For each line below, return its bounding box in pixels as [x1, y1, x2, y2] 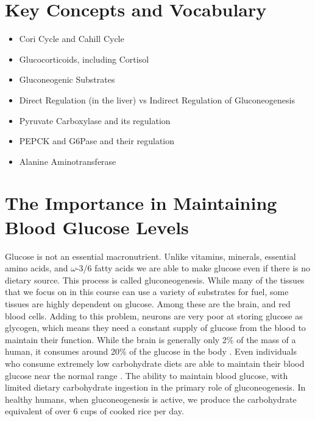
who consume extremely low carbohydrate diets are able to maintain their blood [5, 357, 305, 369]
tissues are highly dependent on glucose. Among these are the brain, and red [5, 297, 291, 310]
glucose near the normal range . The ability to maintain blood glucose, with [5, 369, 288, 381]
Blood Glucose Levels [5, 214, 189, 239]
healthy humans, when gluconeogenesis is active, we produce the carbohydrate [5, 392, 297, 405]
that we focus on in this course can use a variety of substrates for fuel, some [5, 285, 289, 298]
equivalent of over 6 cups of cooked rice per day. [5, 405, 184, 417]
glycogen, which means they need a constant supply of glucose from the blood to [5, 321, 306, 334]
